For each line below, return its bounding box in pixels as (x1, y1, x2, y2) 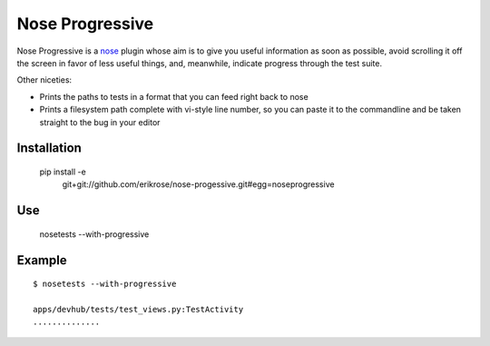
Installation (16, 141, 82, 156)
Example (16, 252, 67, 268)
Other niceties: (16, 74, 73, 85)
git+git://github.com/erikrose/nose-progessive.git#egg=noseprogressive (62, 179, 335, 190)
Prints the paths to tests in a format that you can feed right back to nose (39, 91, 309, 102)
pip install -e (39, 166, 86, 177)
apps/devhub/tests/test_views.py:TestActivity (33, 304, 244, 314)
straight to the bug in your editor (39, 116, 161, 127)
